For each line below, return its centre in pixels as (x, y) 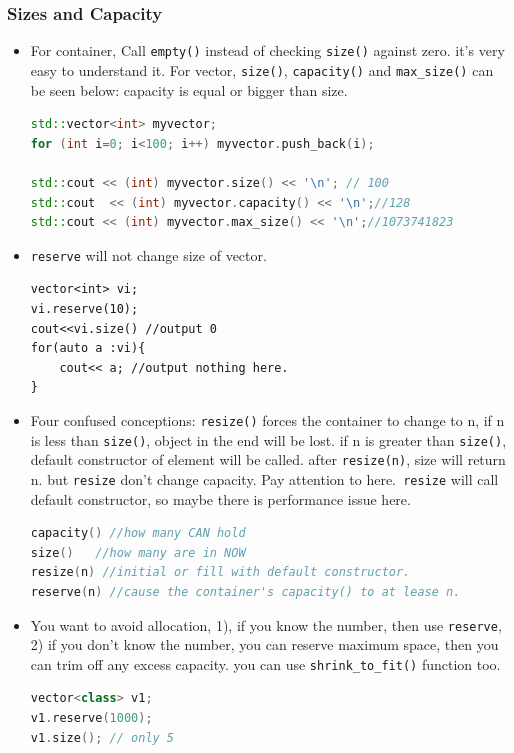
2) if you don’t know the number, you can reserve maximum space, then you (264, 644)
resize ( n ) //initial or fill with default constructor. (220, 572)
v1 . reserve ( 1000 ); (91, 718)
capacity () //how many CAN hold (138, 533)
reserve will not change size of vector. (148, 254)
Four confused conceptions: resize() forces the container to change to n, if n (267, 419)
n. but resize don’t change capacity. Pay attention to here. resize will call (264, 478)
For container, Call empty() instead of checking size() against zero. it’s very (267, 50)
